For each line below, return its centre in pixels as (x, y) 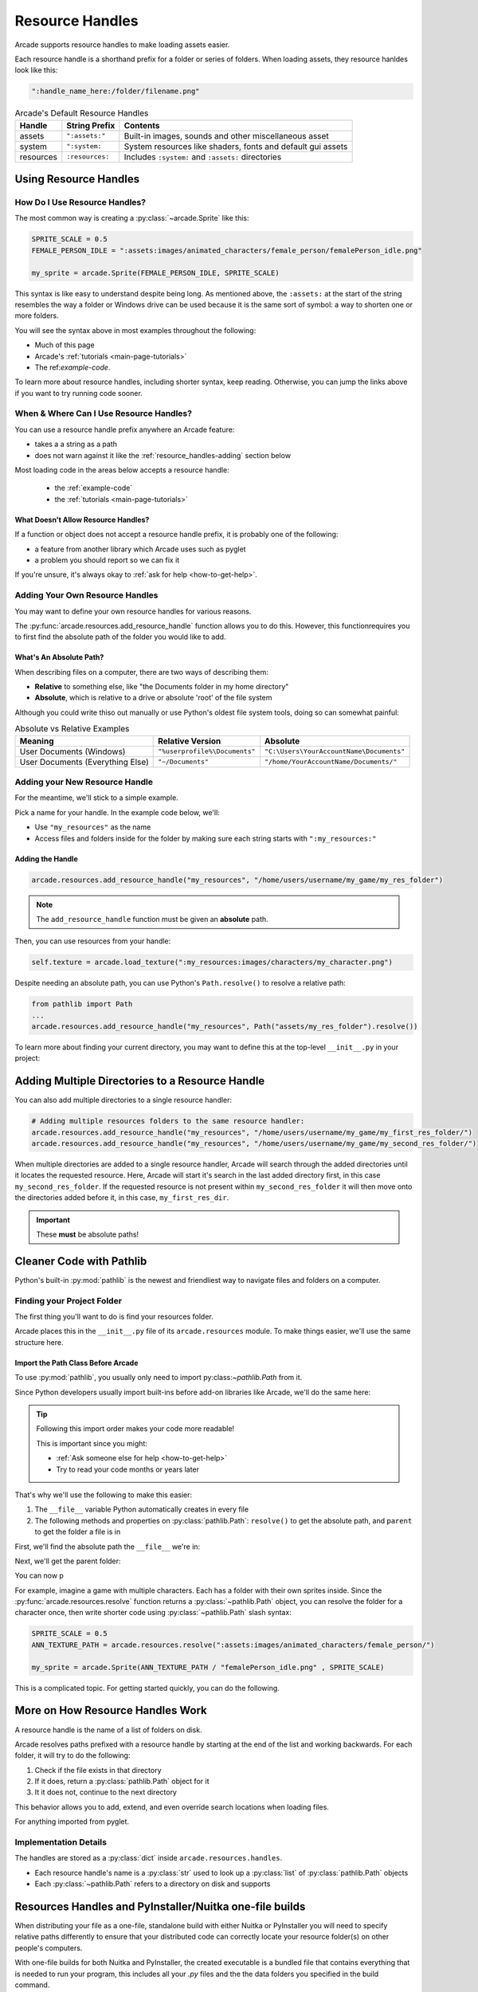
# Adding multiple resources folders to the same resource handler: (168, 1121)
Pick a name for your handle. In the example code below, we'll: (118, 812)
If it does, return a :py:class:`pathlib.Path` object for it (122, 1782)
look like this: (36, 70)
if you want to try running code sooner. (78, 393)
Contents (142, 125)
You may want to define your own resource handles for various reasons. (133, 611)
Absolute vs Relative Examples (72, 729)
